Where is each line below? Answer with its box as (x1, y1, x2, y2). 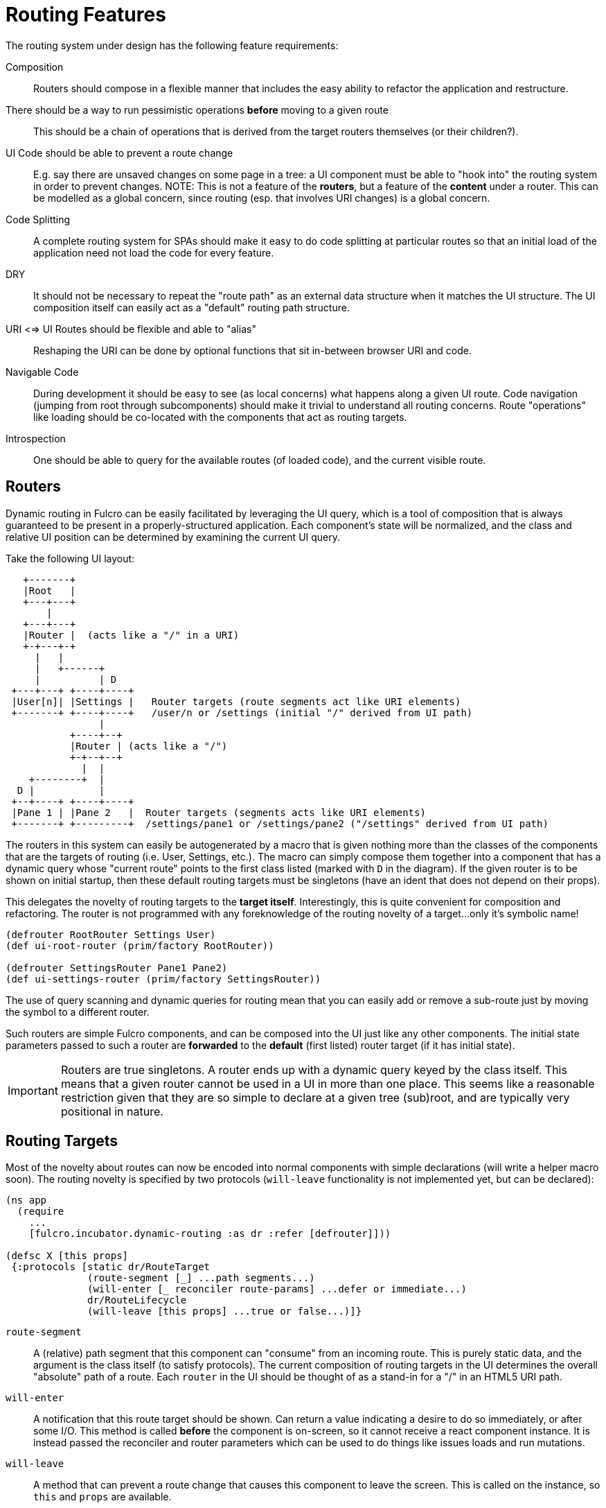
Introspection (6, 432, 66, 444)
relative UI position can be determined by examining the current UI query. (6, 530, 341, 543)
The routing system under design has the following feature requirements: (6, 39, 339, 51)
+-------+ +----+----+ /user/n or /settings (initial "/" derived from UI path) (11, 707, 473, 718)
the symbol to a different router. (6, 1005, 150, 1018)
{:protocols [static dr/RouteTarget (11, 1261, 211, 1273)
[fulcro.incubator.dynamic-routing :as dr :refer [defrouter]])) (28, 1228, 391, 1240)
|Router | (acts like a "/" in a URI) (23, 629, 240, 641)
